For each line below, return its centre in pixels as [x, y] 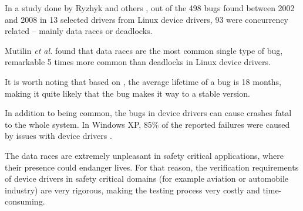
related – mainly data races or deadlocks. [79, 31]
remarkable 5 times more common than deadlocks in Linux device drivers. [138, 62]
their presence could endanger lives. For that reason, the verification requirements [152, 167]
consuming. [25, 201]
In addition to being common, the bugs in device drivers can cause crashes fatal [148, 113]
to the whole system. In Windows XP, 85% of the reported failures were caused [147, 124]
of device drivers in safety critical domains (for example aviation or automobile [147, 178]
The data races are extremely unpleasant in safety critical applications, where [144, 155]
